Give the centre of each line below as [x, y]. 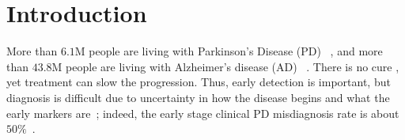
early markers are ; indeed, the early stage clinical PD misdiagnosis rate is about [203, 113]
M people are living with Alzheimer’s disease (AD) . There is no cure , [225, 66]
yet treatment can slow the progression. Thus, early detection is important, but [199, 82]
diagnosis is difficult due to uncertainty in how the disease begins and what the [198, 97]
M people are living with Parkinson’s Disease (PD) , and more [229, 51]
